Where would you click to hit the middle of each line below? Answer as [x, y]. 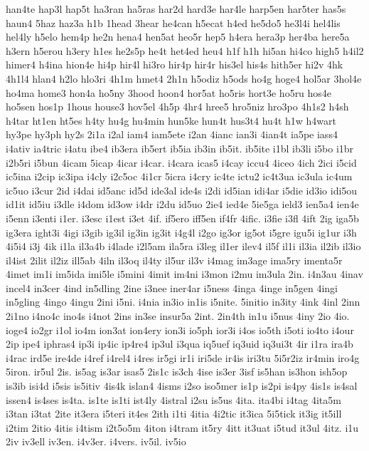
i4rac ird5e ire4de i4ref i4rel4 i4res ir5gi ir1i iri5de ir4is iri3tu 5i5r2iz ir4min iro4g [183, 357]
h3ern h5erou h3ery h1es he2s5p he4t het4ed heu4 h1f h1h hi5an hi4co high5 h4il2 [185, 50]
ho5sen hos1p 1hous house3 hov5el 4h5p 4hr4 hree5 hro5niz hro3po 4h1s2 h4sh [177, 107]
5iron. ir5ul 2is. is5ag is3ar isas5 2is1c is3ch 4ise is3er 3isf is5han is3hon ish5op [177, 372]
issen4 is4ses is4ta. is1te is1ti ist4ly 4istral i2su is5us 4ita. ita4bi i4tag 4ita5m [173, 399]
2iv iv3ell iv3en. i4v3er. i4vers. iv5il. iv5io [96, 441]
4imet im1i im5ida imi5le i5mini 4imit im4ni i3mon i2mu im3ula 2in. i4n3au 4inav [184, 274]
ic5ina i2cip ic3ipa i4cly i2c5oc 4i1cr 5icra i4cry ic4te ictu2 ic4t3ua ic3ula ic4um [179, 176]
